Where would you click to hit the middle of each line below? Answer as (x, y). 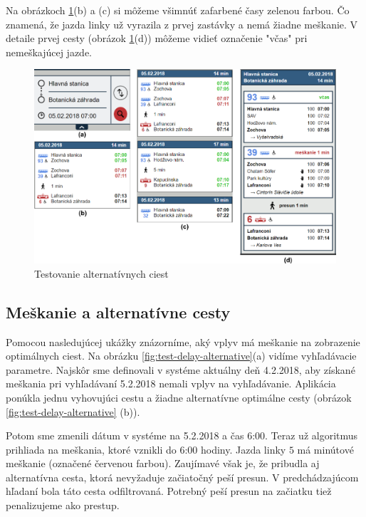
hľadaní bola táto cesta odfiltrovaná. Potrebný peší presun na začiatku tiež (169, 491)
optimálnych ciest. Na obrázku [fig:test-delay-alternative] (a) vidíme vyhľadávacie (181, 356)
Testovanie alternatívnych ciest (101, 273)
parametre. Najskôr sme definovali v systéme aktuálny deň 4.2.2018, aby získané (181, 369)
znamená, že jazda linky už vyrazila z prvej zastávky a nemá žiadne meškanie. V (182, 24)
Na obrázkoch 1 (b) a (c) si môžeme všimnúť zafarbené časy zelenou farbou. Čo (178, 10)
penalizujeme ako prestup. (63, 505)
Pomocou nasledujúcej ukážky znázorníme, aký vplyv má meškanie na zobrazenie (183, 341)
